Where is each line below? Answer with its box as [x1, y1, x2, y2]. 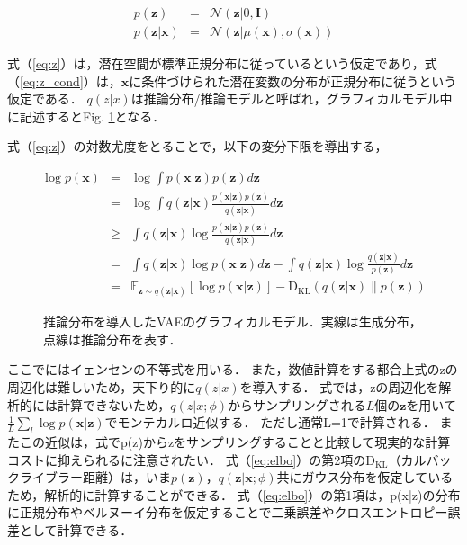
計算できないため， [57, 395, 171, 414]
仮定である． [7, 89, 83, 108]
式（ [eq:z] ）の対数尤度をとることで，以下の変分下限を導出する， [7, 137, 388, 156]
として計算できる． [19, 520, 133, 539]
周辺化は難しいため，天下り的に [7, 378, 196, 397]
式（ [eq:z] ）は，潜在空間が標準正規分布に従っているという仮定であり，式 [7, 54, 437, 73]
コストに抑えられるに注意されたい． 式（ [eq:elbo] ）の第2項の [7, 450, 366, 469]
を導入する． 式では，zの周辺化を [239, 378, 439, 397]
